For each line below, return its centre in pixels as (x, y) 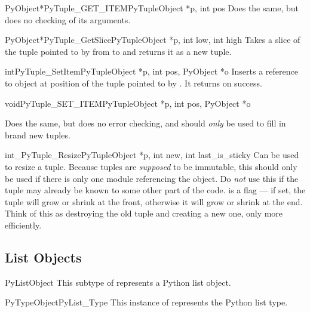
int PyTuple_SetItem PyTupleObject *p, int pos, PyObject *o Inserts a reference (151, 71)
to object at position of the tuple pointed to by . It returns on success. (133, 83)
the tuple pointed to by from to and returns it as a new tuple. (118, 51)
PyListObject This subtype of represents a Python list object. (118, 282)
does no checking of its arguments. (68, 19)
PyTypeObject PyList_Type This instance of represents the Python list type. (146, 302)
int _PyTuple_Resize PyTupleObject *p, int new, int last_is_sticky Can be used (152, 155)
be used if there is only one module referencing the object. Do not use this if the (152, 178)
